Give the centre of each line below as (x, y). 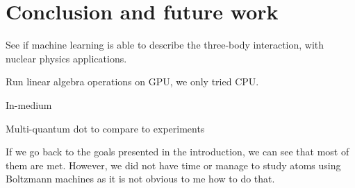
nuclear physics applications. (66, 58)
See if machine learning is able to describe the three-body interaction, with (165, 45)
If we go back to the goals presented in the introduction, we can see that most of (177, 152)
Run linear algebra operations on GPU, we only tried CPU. (132, 82)
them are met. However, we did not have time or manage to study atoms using (173, 165)
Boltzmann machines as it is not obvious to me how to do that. (140, 179)
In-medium (29, 104)
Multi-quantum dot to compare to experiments (105, 128)
